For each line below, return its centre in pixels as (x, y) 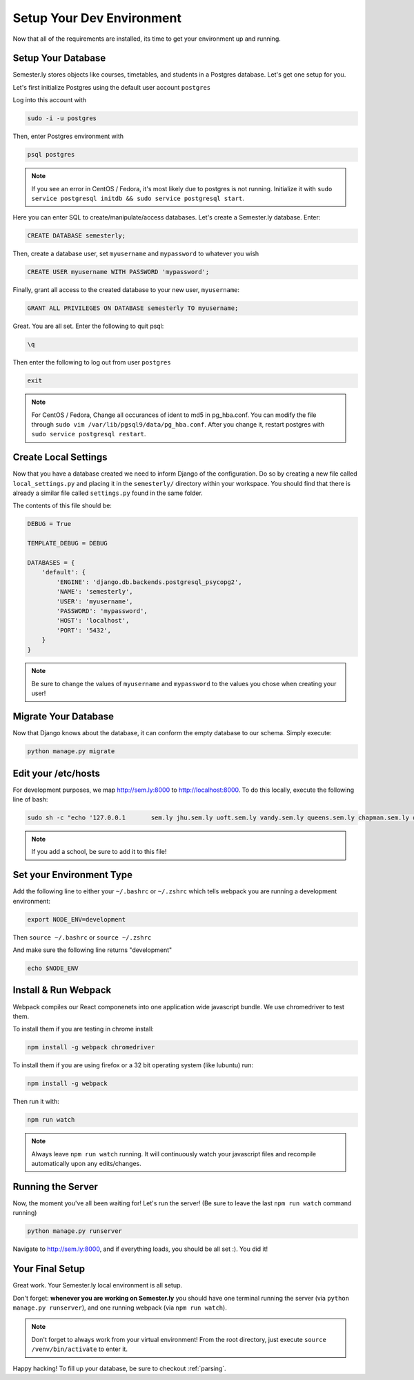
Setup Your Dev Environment (97, 18)
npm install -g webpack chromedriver (91, 1047)
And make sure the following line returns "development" (92, 950)
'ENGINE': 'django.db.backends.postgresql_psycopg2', (149, 582)
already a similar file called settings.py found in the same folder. (108, 493)
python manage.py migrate (71, 751)
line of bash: (30, 799)
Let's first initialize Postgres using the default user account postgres (111, 87)
